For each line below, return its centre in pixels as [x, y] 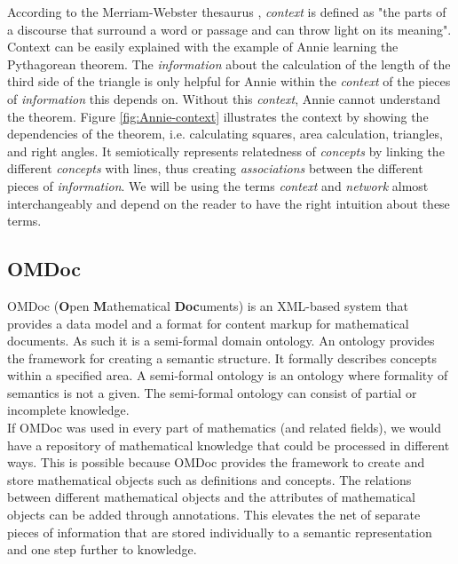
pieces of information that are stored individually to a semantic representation [220, 532]
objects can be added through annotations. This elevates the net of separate [214, 515]
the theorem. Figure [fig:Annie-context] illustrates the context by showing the [218, 116]
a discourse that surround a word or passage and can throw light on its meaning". [229, 29]
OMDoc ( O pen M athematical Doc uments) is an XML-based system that [208, 305]
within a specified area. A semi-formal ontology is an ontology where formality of [228, 375]
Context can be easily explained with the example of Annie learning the [203, 47]
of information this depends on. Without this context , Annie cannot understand [224, 98]
